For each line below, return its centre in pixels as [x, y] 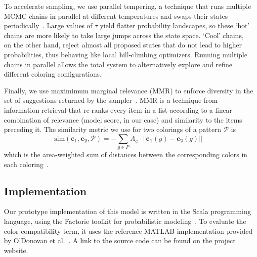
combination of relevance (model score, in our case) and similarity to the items [123, 119]
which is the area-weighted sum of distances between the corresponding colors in [126, 154]
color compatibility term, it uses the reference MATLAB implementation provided [128, 231]
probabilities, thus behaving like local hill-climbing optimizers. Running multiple [126, 54]
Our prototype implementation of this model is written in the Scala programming [128, 211]
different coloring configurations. [53, 74]
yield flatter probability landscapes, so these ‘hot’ [175, 25]
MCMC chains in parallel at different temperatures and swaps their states [116, 16]
